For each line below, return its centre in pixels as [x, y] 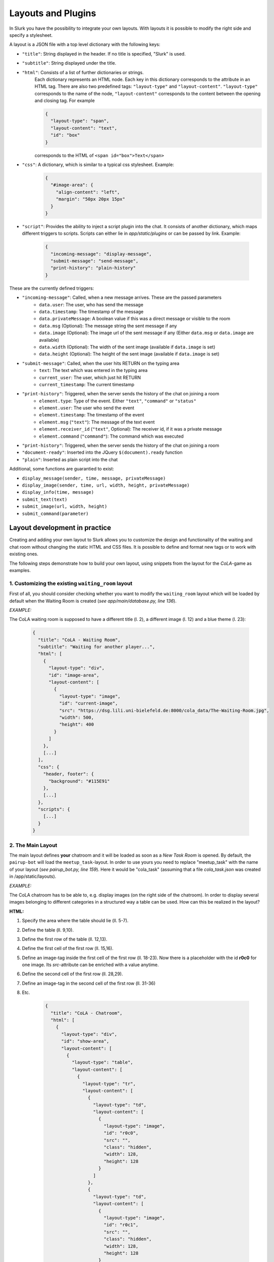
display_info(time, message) [58, 492]
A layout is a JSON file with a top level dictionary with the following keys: [85, 44]
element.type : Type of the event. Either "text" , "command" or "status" [118, 401]
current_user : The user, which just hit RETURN [90, 377]
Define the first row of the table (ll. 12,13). [65, 939]
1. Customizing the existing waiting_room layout [71, 583]
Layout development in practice [60, 528]
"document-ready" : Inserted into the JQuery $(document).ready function [102, 452]
